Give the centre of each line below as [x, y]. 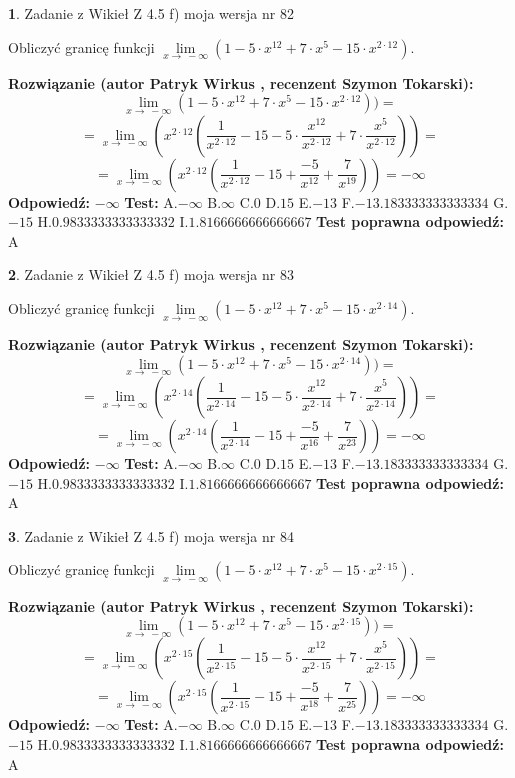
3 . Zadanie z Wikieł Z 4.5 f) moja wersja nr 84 [151, 535]
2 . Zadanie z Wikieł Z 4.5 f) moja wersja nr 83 [151, 274]
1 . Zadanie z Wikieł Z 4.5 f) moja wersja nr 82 [151, 13]
